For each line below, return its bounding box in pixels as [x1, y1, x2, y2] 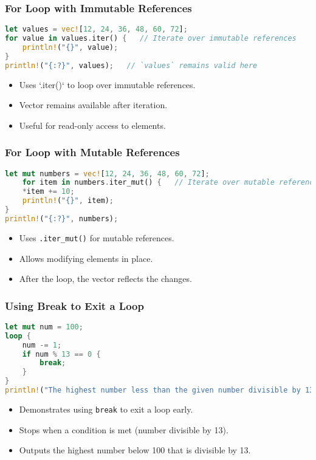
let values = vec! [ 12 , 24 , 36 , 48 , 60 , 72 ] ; [5, 25, 188, 34]
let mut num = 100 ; [5, 322, 83, 331]
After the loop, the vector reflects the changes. [19, 272, 192, 285]
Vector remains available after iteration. [19, 98, 168, 111]
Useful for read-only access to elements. [19, 118, 166, 131]
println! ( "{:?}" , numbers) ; [5, 214, 118, 223]
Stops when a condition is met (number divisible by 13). [19, 423, 228, 436]
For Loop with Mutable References [5, 145, 180, 160]
